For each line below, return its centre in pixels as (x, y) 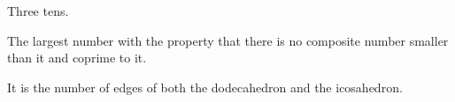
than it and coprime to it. (77, 58)
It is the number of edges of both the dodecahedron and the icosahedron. (205, 87)
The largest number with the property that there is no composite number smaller (228, 40)
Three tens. (38, 11)
